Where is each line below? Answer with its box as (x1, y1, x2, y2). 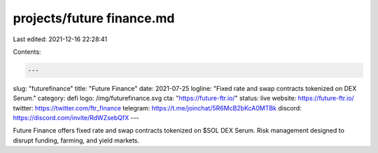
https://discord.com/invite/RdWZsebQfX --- (13, 114, 139, 122)
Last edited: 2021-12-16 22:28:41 (13, 35, 108, 43)
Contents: (13, 48, 41, 56)
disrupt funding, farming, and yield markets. (13, 136, 140, 145)
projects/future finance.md (13, 10, 175, 26)
